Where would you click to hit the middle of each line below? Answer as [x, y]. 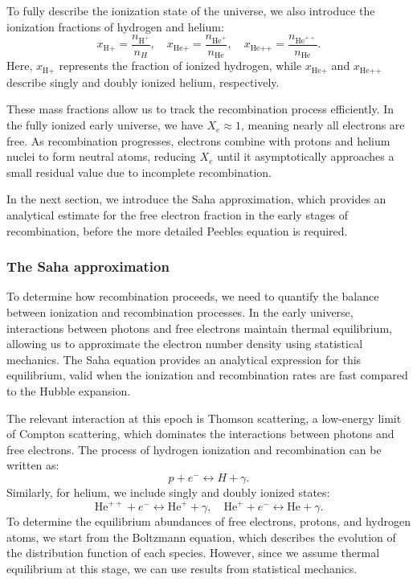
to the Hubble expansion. [69, 391]
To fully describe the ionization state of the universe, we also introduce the [191, 10]
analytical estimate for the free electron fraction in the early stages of [178, 215]
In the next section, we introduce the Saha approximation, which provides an [196, 199]
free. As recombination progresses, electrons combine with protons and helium [198, 140]
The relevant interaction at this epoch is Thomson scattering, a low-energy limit [204, 418]
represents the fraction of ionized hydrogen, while [180, 66]
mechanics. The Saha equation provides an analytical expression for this [184, 359]
